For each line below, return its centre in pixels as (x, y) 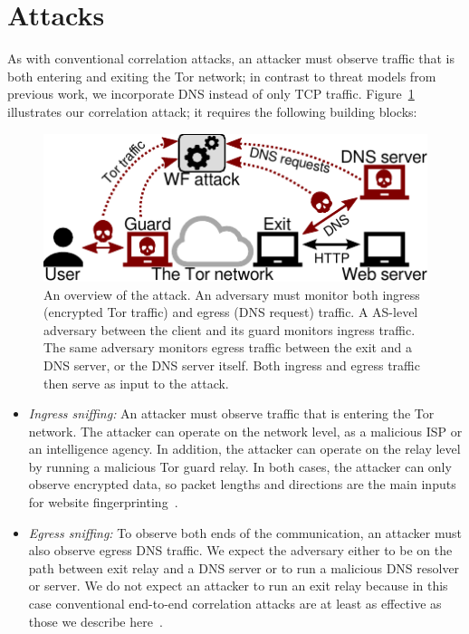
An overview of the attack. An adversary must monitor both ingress (232, 294)
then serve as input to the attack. (136, 383)
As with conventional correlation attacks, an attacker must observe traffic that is (231, 58)
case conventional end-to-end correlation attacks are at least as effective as (235, 604)
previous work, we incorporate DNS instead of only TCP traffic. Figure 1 (211, 94)
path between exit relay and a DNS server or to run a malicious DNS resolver (244, 567)
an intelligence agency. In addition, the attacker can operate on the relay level (244, 449)
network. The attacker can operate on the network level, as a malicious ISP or (245, 431)
